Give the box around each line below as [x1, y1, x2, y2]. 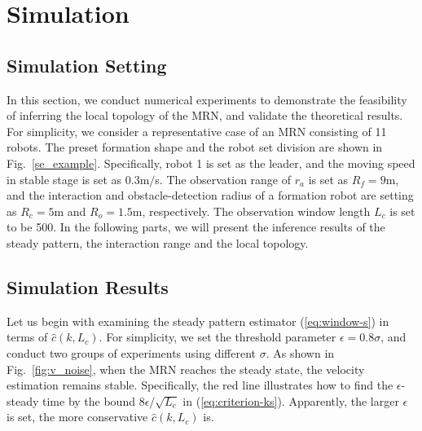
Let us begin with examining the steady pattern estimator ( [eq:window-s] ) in [7, 312, 389, 329]
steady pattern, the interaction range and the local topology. [7, 234, 309, 251]
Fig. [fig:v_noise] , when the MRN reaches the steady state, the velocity [7, 360, 365, 377]
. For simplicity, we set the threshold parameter [99, 328, 336, 345]
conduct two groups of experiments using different [7, 344, 257, 361]
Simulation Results [7, 274, 169, 299]
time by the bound [42, 392, 135, 409]
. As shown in [266, 344, 335, 361]
